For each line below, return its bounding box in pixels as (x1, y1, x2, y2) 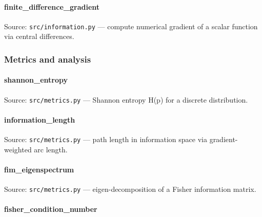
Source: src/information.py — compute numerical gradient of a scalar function (4, 21, 258, 31)
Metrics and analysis (4, 52, 91, 65)
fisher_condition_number (4, 204, 97, 214)
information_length (4, 114, 75, 125)
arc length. (34, 144, 68, 154)
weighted (4, 144, 32, 154)
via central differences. (4, 31, 74, 42)
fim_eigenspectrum (4, 164, 74, 174)
